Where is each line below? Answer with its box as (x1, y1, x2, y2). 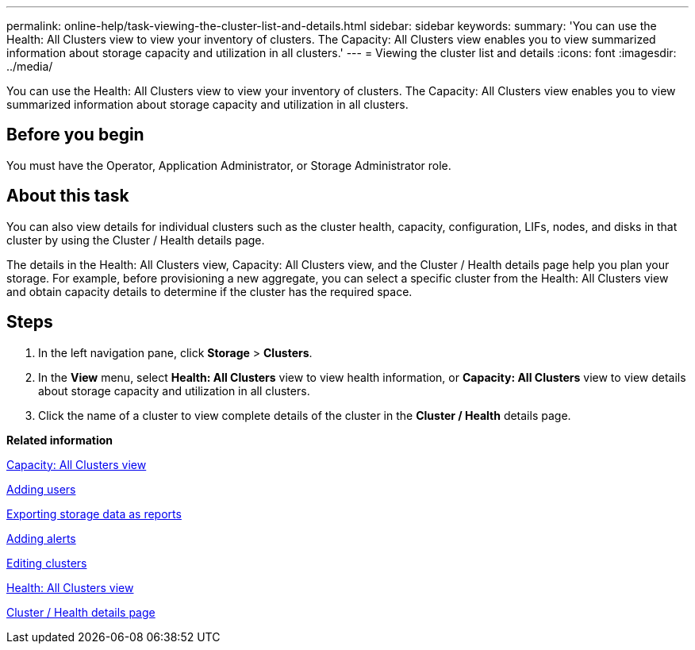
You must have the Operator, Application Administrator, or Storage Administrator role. (6, 158, 451, 172)
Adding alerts (6, 531, 76, 545)
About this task (6, 186, 129, 206)
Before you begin (6, 125, 144, 145)
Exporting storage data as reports (6, 506, 182, 521)
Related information (6, 433, 113, 447)
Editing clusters (6, 556, 87, 570)
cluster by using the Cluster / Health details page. (6, 233, 265, 247)
